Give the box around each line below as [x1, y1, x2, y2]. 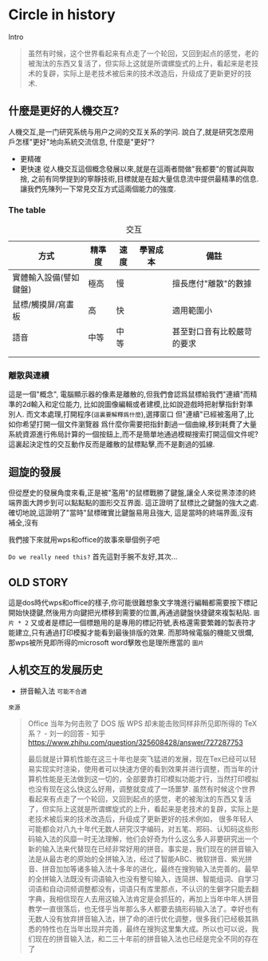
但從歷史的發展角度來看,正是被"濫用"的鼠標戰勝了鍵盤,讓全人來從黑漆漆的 [8, 488, 250, 497]
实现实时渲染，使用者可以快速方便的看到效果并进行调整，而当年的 [34, 764, 252, 773]
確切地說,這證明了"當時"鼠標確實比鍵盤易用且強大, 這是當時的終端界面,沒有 [8, 508, 254, 517]
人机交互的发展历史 [8, 664, 103, 677]
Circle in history [8, 6, 116, 24]
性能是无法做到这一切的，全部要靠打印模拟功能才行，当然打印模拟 [41, 774, 259, 784]
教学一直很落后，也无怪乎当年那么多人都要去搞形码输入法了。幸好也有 [27, 903, 259, 913]
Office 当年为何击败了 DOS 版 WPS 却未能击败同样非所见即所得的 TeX [27, 718, 258, 728]
